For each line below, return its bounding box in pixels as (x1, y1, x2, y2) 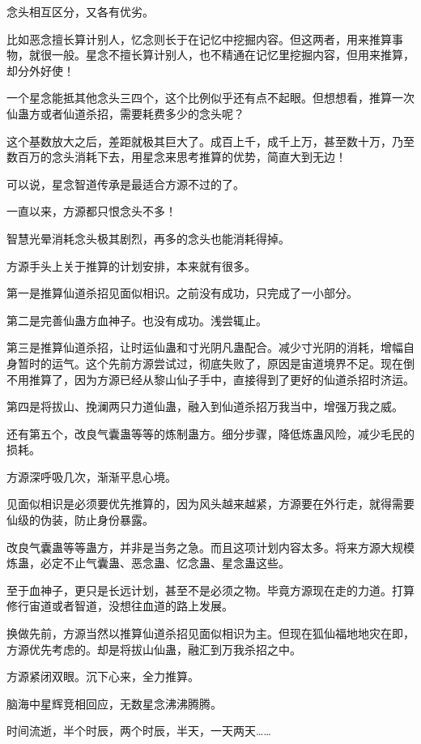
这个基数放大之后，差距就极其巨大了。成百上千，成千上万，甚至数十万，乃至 (6, 132, 415, 149)
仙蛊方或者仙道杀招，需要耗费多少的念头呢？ (6, 105, 245, 122)
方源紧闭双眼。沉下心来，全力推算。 (6, 668, 199, 685)
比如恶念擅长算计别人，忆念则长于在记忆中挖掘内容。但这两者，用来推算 (6, 30, 392, 47)
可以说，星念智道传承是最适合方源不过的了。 (6, 175, 245, 192)
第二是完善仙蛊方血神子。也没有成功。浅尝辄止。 (6, 311, 267, 328)
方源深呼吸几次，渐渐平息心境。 (6, 468, 176, 485)
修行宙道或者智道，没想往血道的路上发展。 (6, 597, 233, 614)
